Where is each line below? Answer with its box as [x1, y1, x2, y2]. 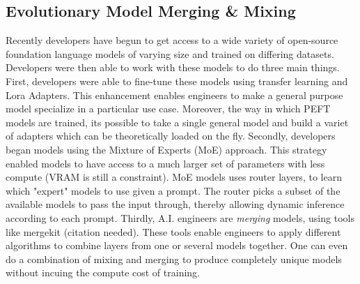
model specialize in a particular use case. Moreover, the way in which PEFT [6, 101, 331, 116]
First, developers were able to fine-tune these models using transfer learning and [6, 73, 348, 88]
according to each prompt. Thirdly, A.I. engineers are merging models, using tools [6, 210, 354, 225]
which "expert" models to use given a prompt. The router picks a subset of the [6, 183, 341, 197]
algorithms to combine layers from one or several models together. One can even [6, 238, 348, 253]
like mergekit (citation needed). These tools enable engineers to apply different [6, 224, 341, 239]
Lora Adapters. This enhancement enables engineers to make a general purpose [6, 87, 343, 102]
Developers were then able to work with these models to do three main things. [6, 60, 340, 75]
